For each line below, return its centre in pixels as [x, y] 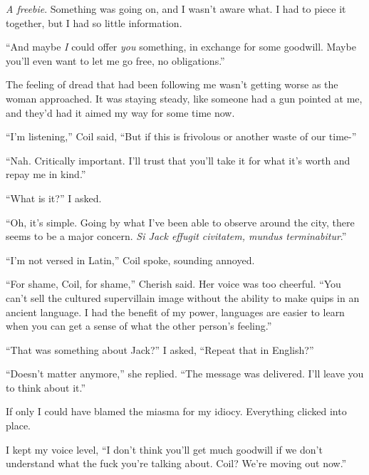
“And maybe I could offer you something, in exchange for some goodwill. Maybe [181, 47]
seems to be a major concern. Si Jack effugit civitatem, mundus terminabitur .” [176, 236]
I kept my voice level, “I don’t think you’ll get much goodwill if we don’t [164, 449]
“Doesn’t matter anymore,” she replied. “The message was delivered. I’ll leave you [185, 374]
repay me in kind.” [46, 174]
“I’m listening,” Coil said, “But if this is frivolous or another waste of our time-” [181, 136]
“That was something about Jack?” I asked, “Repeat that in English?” [160, 349]
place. [18, 426]
